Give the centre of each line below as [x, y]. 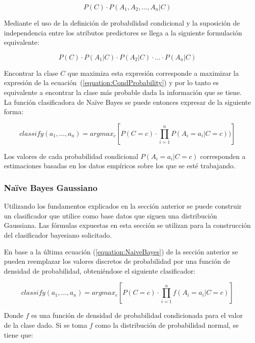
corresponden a [223, 156]
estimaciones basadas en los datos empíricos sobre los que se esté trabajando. [120, 166]
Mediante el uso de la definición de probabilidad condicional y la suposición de [122, 23]
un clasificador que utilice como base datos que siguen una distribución [111, 215]
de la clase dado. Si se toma [46, 325]
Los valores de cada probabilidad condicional [71, 156]
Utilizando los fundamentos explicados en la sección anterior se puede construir [123, 206]
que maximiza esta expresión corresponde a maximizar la [153, 73]
